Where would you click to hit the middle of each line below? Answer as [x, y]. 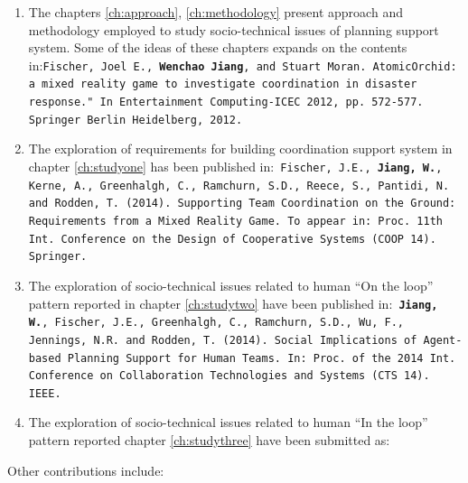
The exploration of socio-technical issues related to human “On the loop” [231, 285]
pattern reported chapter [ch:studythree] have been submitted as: [209, 440]
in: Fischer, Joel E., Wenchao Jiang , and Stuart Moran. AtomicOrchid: [243, 65]
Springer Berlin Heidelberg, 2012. [136, 120]
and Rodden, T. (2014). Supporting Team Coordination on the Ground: [242, 204]
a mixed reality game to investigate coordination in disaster [223, 84]
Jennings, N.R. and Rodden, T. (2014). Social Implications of [223, 340]
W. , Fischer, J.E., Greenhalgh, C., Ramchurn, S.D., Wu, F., [216, 323]
